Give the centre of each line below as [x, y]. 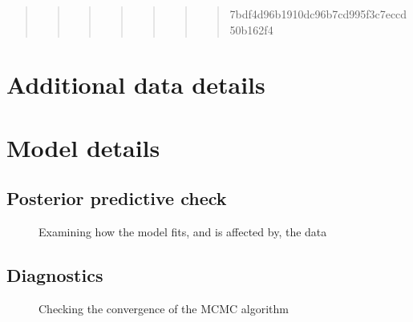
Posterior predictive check [117, 198]
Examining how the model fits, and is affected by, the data [183, 232]
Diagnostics [55, 275]
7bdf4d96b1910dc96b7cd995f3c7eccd [318, 14]
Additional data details [136, 85]
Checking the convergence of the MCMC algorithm [164, 308]
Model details [83, 147]
